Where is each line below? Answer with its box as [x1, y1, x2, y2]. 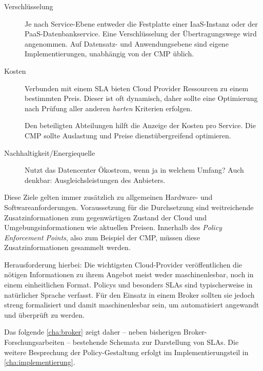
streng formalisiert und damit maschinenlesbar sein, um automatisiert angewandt [4, 299, 259, 310]
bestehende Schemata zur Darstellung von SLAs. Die [72, 337, 239, 347]
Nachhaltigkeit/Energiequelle [4, 147, 95, 158]
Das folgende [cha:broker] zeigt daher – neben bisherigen [4, 326, 181, 337]
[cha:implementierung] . [4, 357, 75, 367]
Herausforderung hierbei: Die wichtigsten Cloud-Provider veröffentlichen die [4, 259, 242, 270]
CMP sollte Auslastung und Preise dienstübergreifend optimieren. [25, 130, 231, 140]
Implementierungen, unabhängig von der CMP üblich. [25, 48, 194, 59]
